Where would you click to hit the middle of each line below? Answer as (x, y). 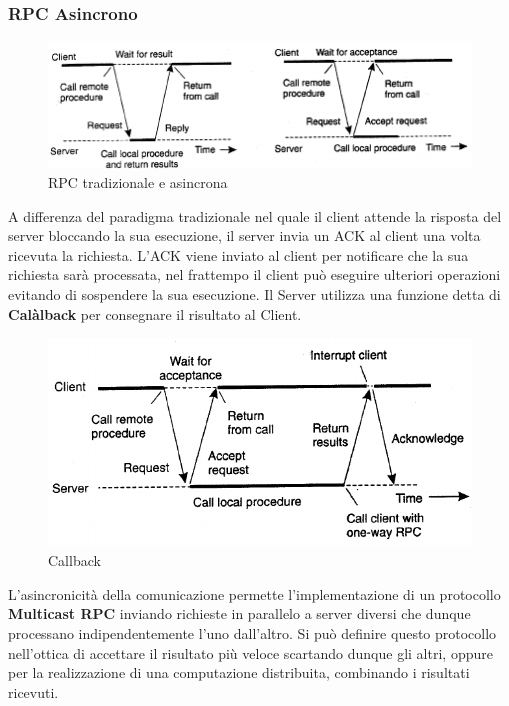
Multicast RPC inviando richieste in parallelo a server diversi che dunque (239, 613)
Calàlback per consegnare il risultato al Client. (155, 313)
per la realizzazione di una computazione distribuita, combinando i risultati (239, 672)
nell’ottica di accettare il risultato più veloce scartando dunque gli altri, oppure (250, 652)
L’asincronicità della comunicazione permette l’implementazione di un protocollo (254, 593)
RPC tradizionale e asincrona (138, 182)
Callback (74, 560)
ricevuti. (33, 691)
